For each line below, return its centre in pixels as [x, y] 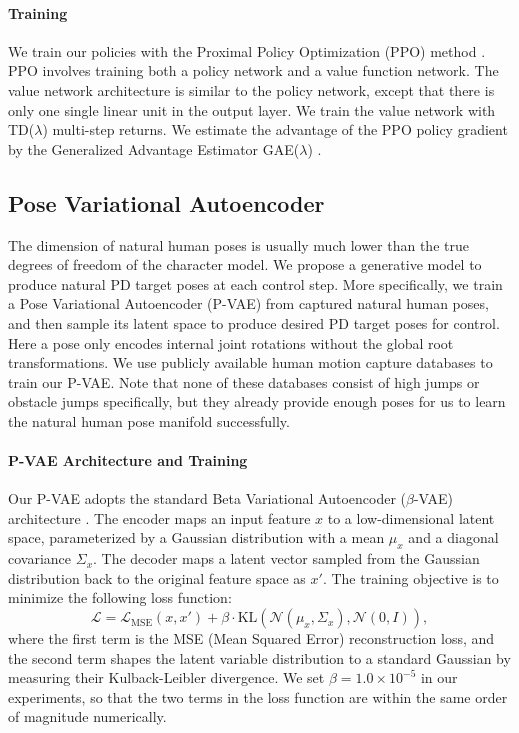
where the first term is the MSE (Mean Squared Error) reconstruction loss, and [251, 638]
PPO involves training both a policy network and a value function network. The [253, 70]
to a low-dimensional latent [411, 517]
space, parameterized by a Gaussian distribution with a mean [196, 537]
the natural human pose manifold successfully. [149, 420]
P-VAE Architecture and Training [128, 460]
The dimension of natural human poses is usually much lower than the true [238, 244]
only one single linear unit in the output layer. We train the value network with [252, 109]
